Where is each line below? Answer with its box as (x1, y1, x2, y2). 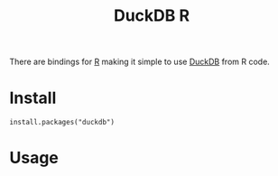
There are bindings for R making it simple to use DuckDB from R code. (9, 56, 271, 68)
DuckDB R (113, 5, 190, 26)
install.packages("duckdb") (9, 118, 116, 127)
